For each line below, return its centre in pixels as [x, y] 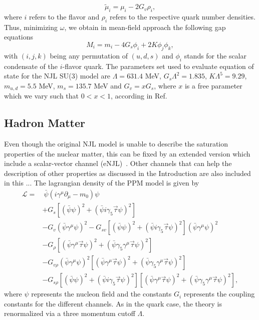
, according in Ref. [139, 96]
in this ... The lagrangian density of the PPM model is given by [102, 183]
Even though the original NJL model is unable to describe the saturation [116, 144]
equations [19, 37]
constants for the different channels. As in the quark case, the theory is [113, 303]
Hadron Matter [45, 123]
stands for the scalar [215, 55]
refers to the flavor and [64, 17]
